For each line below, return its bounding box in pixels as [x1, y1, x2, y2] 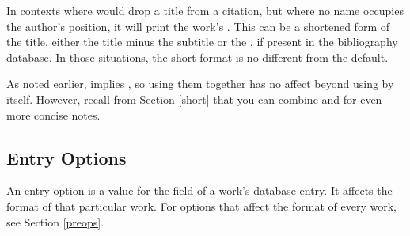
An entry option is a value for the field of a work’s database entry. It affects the [6, 182, 393, 199]
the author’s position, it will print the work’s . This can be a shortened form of [6, 17, 389, 34]
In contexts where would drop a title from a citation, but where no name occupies [6, 2, 404, 18]
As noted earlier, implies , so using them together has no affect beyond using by [6, 75, 394, 92]
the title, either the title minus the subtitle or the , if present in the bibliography [6, 33, 398, 50]
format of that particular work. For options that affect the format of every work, [6, 197, 397, 214]
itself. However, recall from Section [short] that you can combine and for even [6, 90, 382, 107]
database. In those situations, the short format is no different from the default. [6, 48, 389, 65]
